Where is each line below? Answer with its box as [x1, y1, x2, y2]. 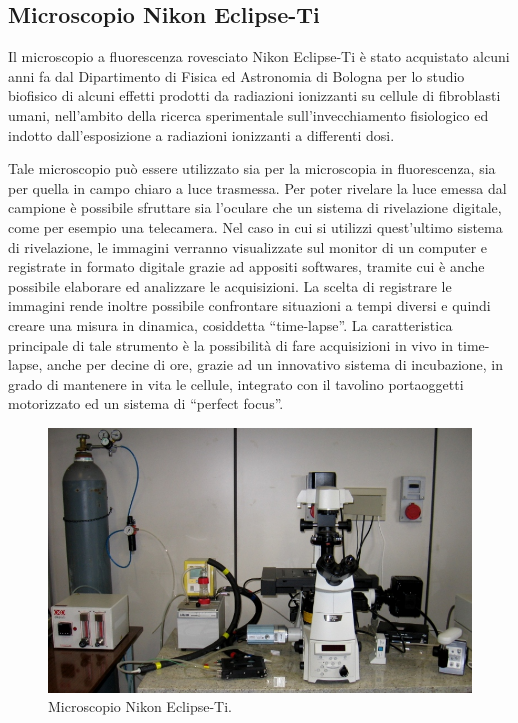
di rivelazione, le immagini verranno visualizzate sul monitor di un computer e [8, 236, 488, 257]
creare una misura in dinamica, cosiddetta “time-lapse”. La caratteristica [8, 314, 453, 335]
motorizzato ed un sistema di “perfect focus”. [8, 393, 284, 414]
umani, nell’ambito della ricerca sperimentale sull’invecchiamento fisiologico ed [8, 104, 489, 125]
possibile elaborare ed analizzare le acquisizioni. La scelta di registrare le [8, 275, 452, 296]
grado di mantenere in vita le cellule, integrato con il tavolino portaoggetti [8, 373, 464, 394]
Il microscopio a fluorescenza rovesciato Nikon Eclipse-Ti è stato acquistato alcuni [8, 46, 510, 67]
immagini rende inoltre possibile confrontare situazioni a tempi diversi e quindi [8, 295, 491, 316]
